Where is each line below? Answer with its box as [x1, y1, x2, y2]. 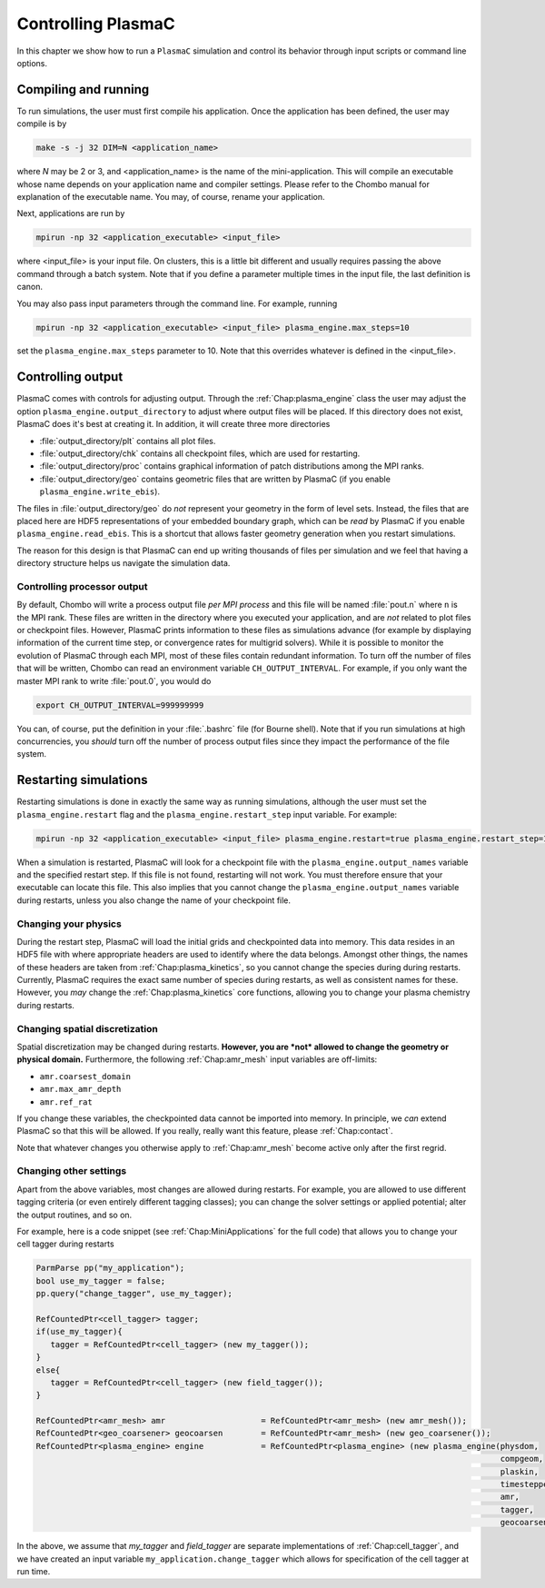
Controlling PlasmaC [16, 14, 176, 34]
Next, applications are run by [16, 208, 125, 219]
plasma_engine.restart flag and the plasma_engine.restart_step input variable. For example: [16, 809, 398, 819]
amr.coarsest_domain [39, 1071, 132, 1081]
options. [16, 57, 48, 68]
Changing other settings [16, 1165, 127, 1177]
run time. [16, 1565, 51, 1576]
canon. [16, 282, 43, 293]
